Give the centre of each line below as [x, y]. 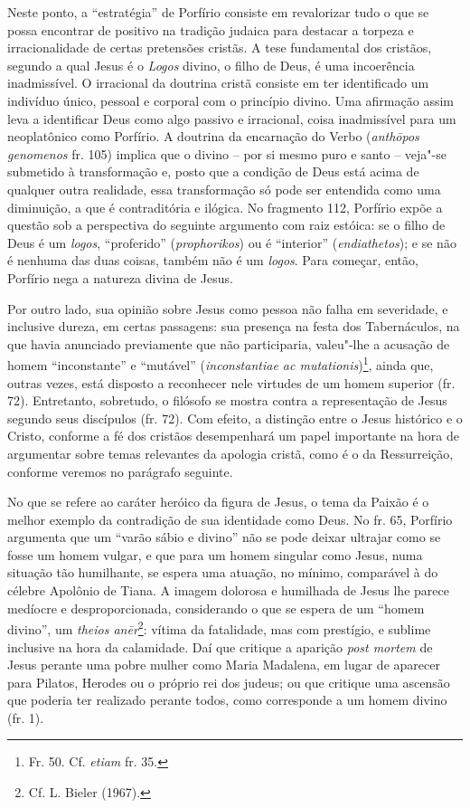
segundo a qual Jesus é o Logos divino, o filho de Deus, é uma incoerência [211, 65]
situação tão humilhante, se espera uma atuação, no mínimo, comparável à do [223, 572]
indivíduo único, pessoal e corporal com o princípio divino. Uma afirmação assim [230, 100]
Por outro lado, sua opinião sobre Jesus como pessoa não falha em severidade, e [228, 308]
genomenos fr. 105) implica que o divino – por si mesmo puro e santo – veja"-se [227, 153]
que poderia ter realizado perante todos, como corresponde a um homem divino [227, 700]
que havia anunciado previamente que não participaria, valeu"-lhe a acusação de [229, 343]
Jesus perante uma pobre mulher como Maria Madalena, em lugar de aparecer [224, 665]
